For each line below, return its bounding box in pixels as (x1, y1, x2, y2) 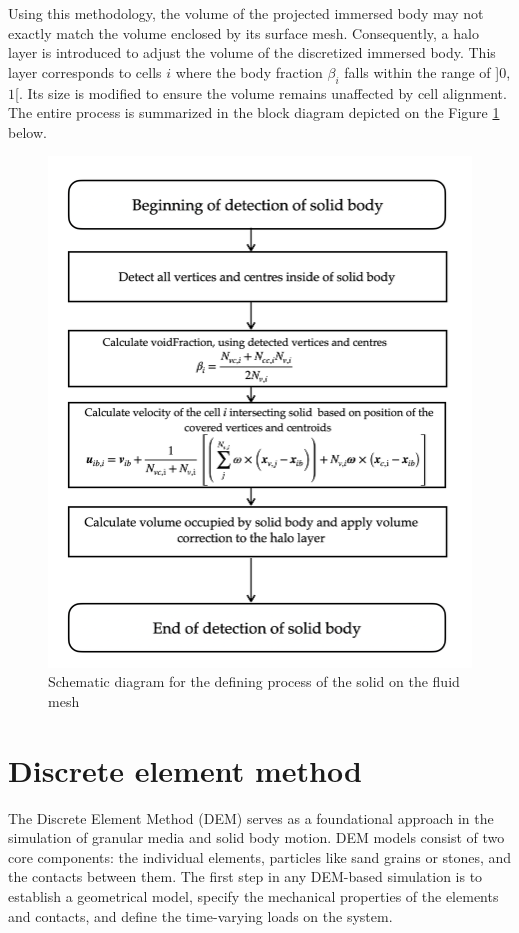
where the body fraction (175, 61, 323, 82)
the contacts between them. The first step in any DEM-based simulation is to (8, 866, 483, 887)
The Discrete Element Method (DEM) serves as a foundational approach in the (8, 807, 494, 828)
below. (8, 121, 47, 142)
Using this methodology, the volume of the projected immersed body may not (8, 3, 484, 23)
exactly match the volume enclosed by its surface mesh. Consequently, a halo (8, 22, 479, 43)
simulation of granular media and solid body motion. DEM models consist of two (8, 827, 505, 848)
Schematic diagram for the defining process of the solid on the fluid (48, 671, 460, 692)
